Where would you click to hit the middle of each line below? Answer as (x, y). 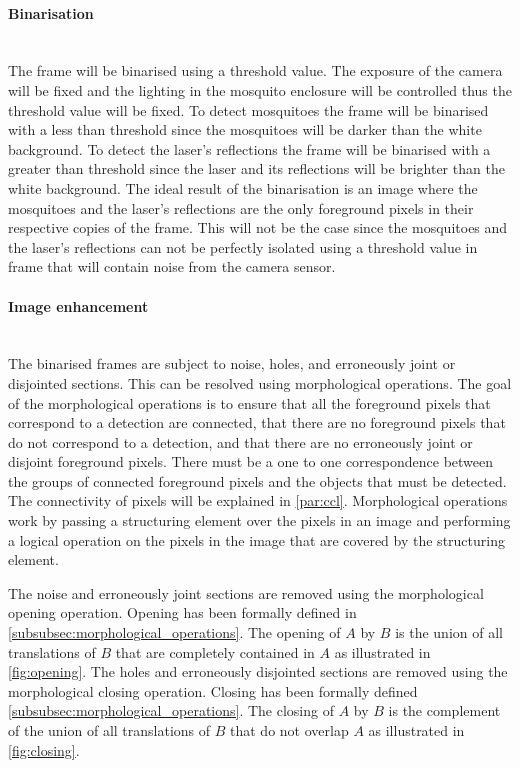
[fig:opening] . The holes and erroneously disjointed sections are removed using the (258, 671)
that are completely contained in (215, 651)
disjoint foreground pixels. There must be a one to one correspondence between (251, 461)
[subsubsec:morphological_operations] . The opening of (174, 632)
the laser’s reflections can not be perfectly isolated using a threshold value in (243, 246)
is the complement (444, 710)
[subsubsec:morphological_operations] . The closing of (171, 710)
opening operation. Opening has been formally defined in (182, 612)
